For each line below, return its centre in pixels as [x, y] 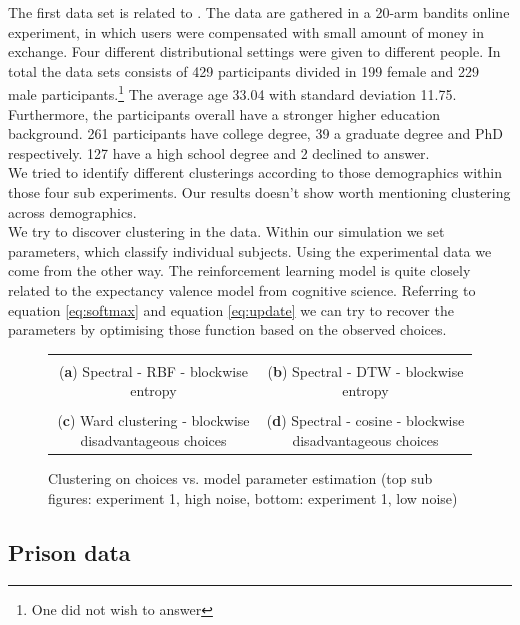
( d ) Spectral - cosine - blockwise [365, 420]
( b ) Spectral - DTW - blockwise [365, 370]
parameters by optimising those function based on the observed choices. [227, 329]
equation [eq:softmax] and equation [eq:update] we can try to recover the [231, 309]
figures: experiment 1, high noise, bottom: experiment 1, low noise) [253, 497]
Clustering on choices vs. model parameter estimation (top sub [240, 478]
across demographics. [72, 211]
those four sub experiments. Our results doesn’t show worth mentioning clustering [259, 192]
